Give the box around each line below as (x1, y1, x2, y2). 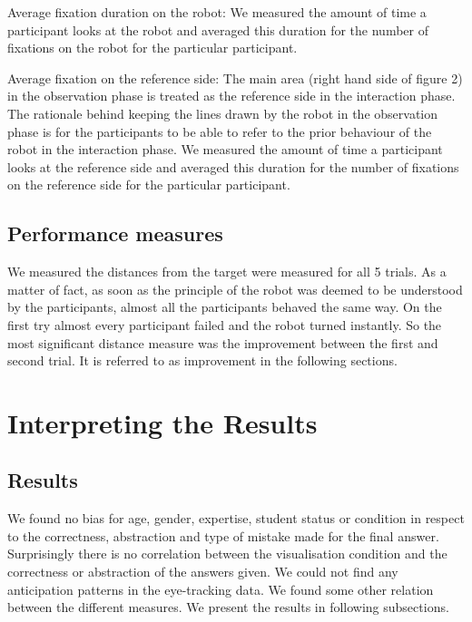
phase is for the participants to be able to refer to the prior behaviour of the (7, 121, 432, 141)
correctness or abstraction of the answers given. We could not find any (7, 562, 398, 581)
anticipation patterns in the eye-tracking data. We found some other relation (7, 579, 434, 598)
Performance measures (7, 219, 223, 248)
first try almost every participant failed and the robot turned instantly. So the (7, 315, 442, 334)
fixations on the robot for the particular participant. (7, 38, 298, 57)
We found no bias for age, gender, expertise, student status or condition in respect (7, 509, 465, 528)
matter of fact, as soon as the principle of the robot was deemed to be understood (7, 279, 463, 298)
